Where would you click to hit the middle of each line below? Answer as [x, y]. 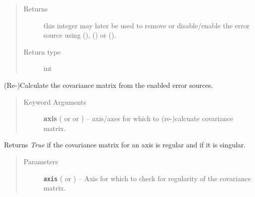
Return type [42, 51]
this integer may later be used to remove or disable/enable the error [146, 25]
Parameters [41, 161]
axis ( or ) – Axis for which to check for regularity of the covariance [147, 178]
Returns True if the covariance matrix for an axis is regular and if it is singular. [125, 145]
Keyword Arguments [55, 101]
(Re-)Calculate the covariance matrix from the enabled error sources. [109, 85]
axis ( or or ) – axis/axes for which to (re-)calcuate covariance [138, 118]
